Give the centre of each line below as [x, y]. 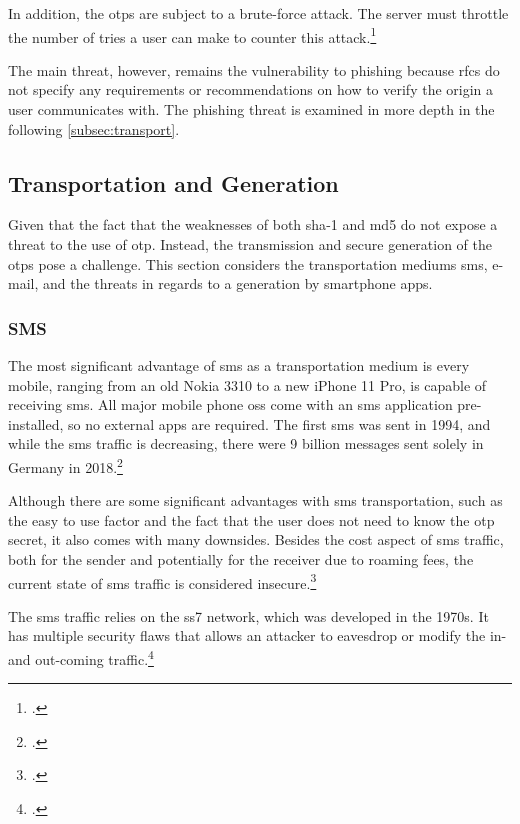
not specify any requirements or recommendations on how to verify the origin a [251, 89]
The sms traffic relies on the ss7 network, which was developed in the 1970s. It [248, 615]
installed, [36, 423]
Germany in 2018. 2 [65, 465]
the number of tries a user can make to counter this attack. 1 [192, 35]
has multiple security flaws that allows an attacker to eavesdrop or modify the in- [257, 635]
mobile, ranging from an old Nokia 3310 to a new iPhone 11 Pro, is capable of [247, 384]
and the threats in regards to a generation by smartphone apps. [237, 283]
